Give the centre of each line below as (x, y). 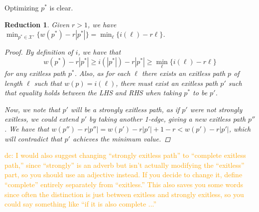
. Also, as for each (102, 73)
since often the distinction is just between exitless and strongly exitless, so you (124, 194)
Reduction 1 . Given (37, 24)
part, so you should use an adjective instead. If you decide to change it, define (124, 175)
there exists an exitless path (184, 73)
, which (240, 128)
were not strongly (216, 109)
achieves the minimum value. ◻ (122, 138)
